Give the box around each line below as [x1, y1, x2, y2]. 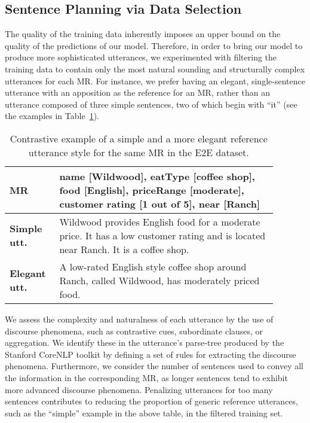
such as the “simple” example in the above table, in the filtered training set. [5, 406, 283, 419]
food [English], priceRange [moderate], [59, 182, 244, 197]
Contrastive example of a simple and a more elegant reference [10, 131, 268, 145]
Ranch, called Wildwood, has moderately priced [59, 273, 260, 287]
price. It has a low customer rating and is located [59, 228, 266, 242]
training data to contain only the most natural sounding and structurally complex [5, 62, 305, 75]
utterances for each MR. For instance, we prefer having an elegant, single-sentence [5, 74, 305, 87]
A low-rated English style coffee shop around [59, 259, 247, 273]
